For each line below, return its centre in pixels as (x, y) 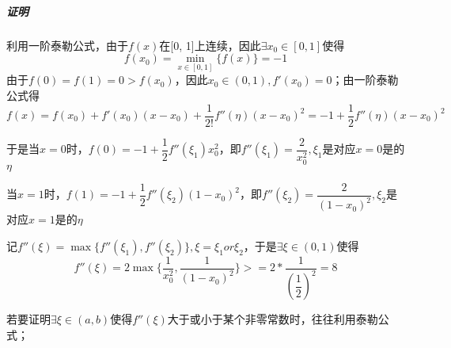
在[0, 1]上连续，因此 (210, 45)
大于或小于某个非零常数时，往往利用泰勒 (273, 319)
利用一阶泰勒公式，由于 (67, 45)
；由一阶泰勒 (365, 80)
